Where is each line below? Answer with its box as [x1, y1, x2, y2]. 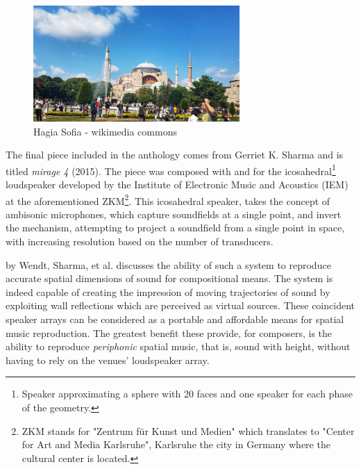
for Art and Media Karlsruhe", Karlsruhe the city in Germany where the [22, 437, 330, 452]
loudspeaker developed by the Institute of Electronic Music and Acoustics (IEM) [6, 176, 349, 191]
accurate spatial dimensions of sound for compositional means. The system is [6, 271, 333, 286]
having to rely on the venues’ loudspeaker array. [6, 352, 210, 367]
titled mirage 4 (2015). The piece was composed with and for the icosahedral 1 [6, 161, 336, 178]
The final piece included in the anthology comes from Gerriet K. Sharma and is [6, 147, 344, 162]
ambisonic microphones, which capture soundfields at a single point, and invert [6, 206, 342, 221]
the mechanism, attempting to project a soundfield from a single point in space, [6, 220, 345, 235]
